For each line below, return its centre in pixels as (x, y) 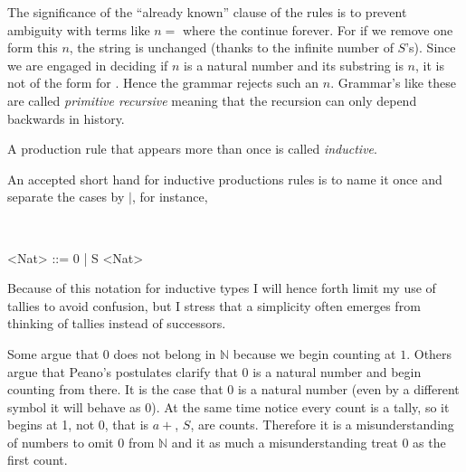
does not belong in (165, 353)
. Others (429, 353)
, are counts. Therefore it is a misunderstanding (322, 425)
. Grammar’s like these (393, 83)
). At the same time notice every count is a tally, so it (300, 406)
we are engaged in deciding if (88, 65)
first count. (38, 460)
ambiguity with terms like (79, 29)
